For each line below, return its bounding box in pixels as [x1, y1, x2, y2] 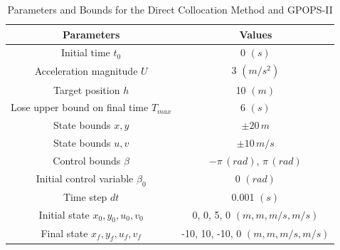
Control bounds [53, 152, 121, 167]
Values [239, 26, 272, 41]
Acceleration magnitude [34, 63, 138, 78]
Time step [63, 189, 107, 204]
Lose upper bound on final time [11, 100, 149, 115]
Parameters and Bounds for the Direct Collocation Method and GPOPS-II [7, 2, 333, 16]
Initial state [38, 207, 90, 222]
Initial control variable [36, 170, 134, 185]
